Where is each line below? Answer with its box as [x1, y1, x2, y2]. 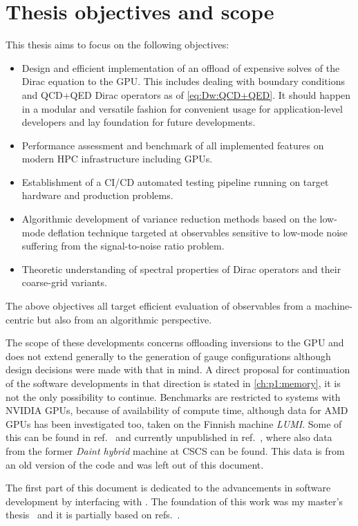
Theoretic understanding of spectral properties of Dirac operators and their [21, 261, 341, 276]
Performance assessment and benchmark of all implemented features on [21, 138, 324, 152]
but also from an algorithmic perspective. [37, 312, 212, 326]
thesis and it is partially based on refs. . [6, 507, 180, 522]
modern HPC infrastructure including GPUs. [21, 151, 213, 166]
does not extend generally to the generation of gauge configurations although [6, 348, 331, 363]
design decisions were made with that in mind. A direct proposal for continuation [6, 362, 350, 377]
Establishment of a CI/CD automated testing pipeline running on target [21, 174, 329, 189]
